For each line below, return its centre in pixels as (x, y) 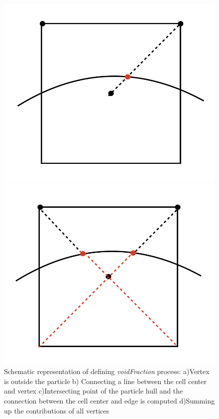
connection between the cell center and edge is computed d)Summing (109, 400)
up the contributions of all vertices (57, 410)
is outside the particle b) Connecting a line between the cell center (105, 381)
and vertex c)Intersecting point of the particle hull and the (94, 391)
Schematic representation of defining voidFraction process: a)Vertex (107, 371)
